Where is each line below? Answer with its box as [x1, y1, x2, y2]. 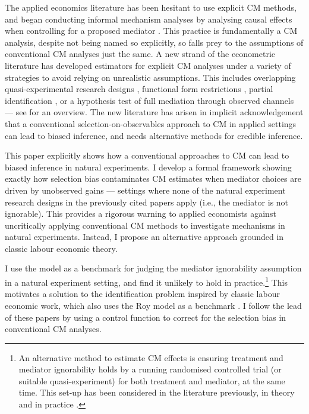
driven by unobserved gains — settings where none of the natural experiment [5, 184, 286, 196]
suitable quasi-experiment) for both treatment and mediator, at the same [18, 374, 285, 387]
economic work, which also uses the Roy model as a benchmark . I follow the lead [5, 299, 302, 311]
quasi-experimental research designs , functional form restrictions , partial [5, 83, 273, 95]
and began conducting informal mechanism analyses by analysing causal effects [5, 12, 292, 25]
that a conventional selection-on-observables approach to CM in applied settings [5, 117, 297, 129]
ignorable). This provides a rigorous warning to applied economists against [5, 207, 276, 220]
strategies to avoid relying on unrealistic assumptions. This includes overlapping [5, 71, 296, 83]
